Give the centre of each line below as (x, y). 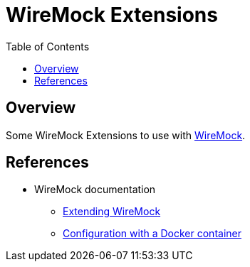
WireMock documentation (95, 190)
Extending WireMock (112, 212)
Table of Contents (48, 46)
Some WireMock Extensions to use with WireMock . (126, 135)
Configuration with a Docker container (152, 234)
